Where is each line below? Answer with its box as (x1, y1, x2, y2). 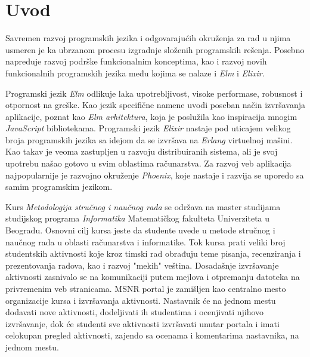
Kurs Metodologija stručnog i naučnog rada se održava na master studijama (5, 200, 281, 213)
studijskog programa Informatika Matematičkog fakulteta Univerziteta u (5, 212, 270, 224)
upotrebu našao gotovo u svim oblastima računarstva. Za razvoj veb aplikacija (5, 157, 292, 170)
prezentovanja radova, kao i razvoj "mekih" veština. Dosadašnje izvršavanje (5, 258, 279, 271)
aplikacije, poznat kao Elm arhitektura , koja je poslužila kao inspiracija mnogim (5, 110, 297, 122)
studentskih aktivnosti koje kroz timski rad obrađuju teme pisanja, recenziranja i (5, 247, 301, 260)
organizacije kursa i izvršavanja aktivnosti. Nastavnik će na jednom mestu (5, 294, 276, 306)
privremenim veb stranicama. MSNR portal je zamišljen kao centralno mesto (5, 282, 286, 294)
